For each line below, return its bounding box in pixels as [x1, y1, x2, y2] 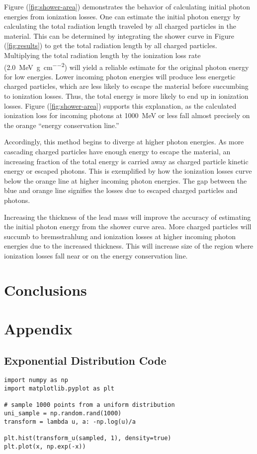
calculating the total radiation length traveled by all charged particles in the [4, 21, 236, 31]
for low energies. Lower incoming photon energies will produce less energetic [4, 71, 236, 81]
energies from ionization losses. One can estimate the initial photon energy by [4, 11, 241, 21]
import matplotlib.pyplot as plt [4, 385, 114, 392]
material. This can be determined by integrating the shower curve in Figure [4, 30, 234, 41]
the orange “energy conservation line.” [4, 120, 119, 130]
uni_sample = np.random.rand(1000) [4, 410, 122, 417]
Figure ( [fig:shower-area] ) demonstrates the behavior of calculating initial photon [4, 1, 250, 11]
